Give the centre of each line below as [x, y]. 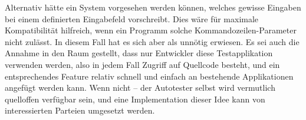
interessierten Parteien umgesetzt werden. [80, 110]
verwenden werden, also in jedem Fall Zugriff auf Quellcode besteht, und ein [142, 64]
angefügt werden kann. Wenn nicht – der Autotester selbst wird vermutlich [140, 88]
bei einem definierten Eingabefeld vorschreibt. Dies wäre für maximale [132, 18]
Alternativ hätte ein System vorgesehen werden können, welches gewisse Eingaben [153, 7]
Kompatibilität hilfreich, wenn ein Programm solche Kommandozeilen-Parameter [151, 30]
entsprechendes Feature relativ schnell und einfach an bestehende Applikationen [149, 76]
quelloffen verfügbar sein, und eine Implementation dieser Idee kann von [135, 99]
